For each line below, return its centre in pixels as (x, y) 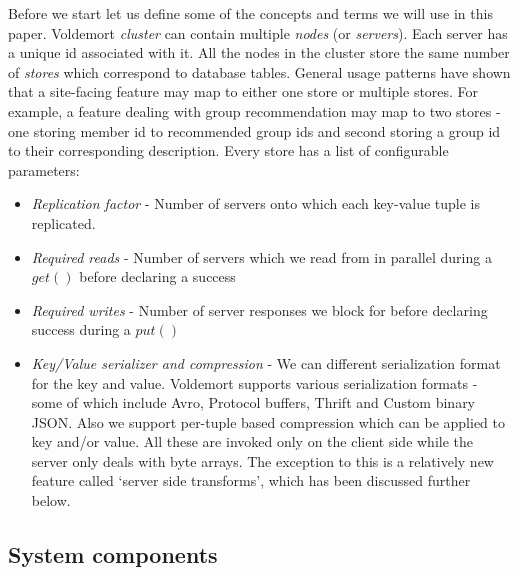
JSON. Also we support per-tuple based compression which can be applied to (268, 421)
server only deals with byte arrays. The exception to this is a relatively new (262, 460)
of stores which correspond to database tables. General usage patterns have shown (259, 71)
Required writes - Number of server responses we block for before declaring (259, 309)
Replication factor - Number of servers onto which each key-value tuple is (256, 203)
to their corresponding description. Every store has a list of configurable (228, 150)
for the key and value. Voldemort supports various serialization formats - (254, 382)
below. (51, 500)
